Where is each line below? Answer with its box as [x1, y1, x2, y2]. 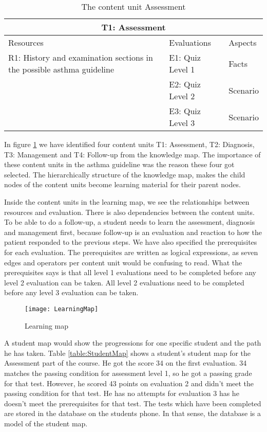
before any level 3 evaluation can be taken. [4, 287, 139, 298]
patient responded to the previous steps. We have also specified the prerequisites [4, 237, 257, 247]
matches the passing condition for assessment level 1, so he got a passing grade [4, 367, 252, 378]
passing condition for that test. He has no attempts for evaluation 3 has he [4, 388, 239, 399]
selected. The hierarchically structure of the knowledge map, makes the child [4, 169, 245, 179]
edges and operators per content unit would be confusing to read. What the [4, 257, 242, 267]
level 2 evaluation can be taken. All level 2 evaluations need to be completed [4, 277, 244, 287]
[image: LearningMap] [25, 305, 99, 313]
